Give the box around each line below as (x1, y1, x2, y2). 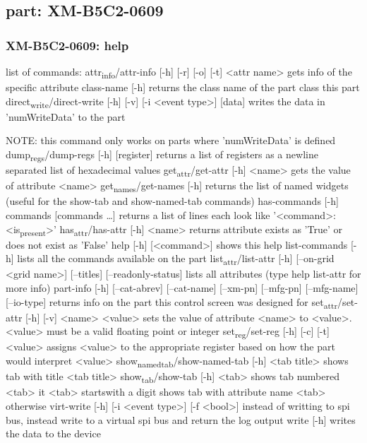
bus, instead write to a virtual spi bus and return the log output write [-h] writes (6, 412, 356, 427)
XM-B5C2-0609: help (6, 36, 129, 54)
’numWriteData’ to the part (6, 109, 126, 124)
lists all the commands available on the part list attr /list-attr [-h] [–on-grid (17, 251, 335, 268)
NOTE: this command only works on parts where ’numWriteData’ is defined (6, 133, 336, 148)
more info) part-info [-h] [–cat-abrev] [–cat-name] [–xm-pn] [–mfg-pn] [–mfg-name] (6, 280, 359, 295)
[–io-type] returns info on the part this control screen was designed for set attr (6, 294, 338, 311)
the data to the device (6, 426, 101, 441)
